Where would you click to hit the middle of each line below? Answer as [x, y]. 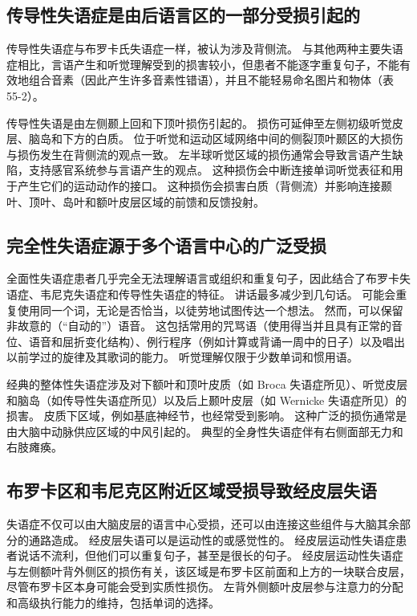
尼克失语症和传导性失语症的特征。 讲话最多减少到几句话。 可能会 [223, 294]
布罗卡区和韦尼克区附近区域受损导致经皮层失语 [192, 490]
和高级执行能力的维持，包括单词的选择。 [113, 603]
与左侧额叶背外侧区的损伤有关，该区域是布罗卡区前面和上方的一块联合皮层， [208, 571]
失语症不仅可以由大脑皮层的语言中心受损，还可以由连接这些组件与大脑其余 [203, 524]
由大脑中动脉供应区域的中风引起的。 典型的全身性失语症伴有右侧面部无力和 [205, 431]
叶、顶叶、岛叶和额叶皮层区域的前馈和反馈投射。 [136, 201]
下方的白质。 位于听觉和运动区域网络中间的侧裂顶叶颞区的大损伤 [233, 139]
